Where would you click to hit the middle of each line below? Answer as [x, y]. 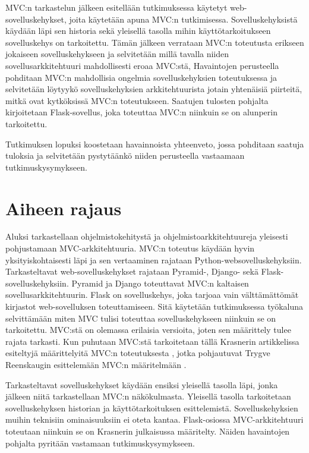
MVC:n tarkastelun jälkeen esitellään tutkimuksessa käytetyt [116, 7]
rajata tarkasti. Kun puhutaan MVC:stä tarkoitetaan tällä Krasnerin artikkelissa [152, 341]
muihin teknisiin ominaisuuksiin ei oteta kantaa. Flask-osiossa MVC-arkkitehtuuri [154, 419]
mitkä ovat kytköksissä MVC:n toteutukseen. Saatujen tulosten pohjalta [137, 100]
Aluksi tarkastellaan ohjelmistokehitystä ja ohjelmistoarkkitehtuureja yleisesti [147, 236]
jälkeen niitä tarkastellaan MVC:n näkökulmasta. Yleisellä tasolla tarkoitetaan [148, 396]
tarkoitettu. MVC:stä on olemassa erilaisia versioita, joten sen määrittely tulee [148, 330]
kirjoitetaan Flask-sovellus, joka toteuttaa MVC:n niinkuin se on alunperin [141, 112]
